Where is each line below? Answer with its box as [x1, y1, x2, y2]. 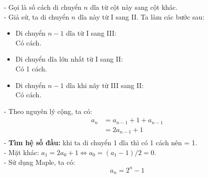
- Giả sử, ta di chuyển [4, 11, 69, 22]
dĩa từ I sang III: [66, 28, 116, 38]
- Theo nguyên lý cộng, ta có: [4, 106, 92, 116]
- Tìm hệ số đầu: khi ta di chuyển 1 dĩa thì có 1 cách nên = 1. [4, 137, 197, 148]
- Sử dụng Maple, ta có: [4, 156, 75, 167]
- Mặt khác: [4, 147, 39, 157]
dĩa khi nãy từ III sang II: [66, 80, 144, 90]
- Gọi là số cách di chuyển [4, 2, 82, 12]
